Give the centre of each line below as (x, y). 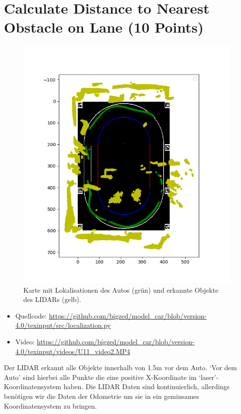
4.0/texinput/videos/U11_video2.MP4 (73, 351)
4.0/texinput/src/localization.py (63, 325)
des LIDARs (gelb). (52, 299)
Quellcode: (31, 315)
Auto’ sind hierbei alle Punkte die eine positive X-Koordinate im (100, 377)
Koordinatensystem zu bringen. (51, 405)
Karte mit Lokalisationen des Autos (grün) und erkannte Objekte (121, 290)
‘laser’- (209, 377)
